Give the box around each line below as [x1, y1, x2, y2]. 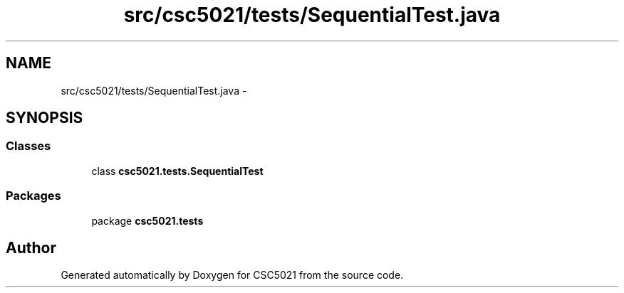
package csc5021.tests [91, 214, 204, 227]
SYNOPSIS [6, 109, 83, 127]
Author [6, 238, 56, 257]
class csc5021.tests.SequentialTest [91, 164, 264, 177]
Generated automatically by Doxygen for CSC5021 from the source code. [61, 269, 404, 282]
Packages [6, 188, 61, 203]
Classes [6, 139, 51, 154]
